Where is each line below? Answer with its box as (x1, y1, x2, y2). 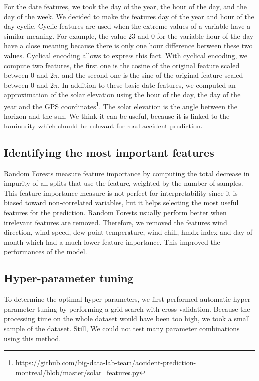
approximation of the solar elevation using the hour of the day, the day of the (4, 89, 241, 100)
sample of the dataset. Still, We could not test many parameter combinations (4, 323, 240, 333)
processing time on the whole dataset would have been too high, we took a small (4, 313, 250, 324)
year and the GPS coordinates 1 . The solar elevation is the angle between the (4, 99, 238, 111)
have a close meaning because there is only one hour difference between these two (4, 40, 253, 51)
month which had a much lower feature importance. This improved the (4, 236, 220, 247)
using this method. (4, 333, 61, 343)
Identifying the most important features (4, 144, 214, 160)
